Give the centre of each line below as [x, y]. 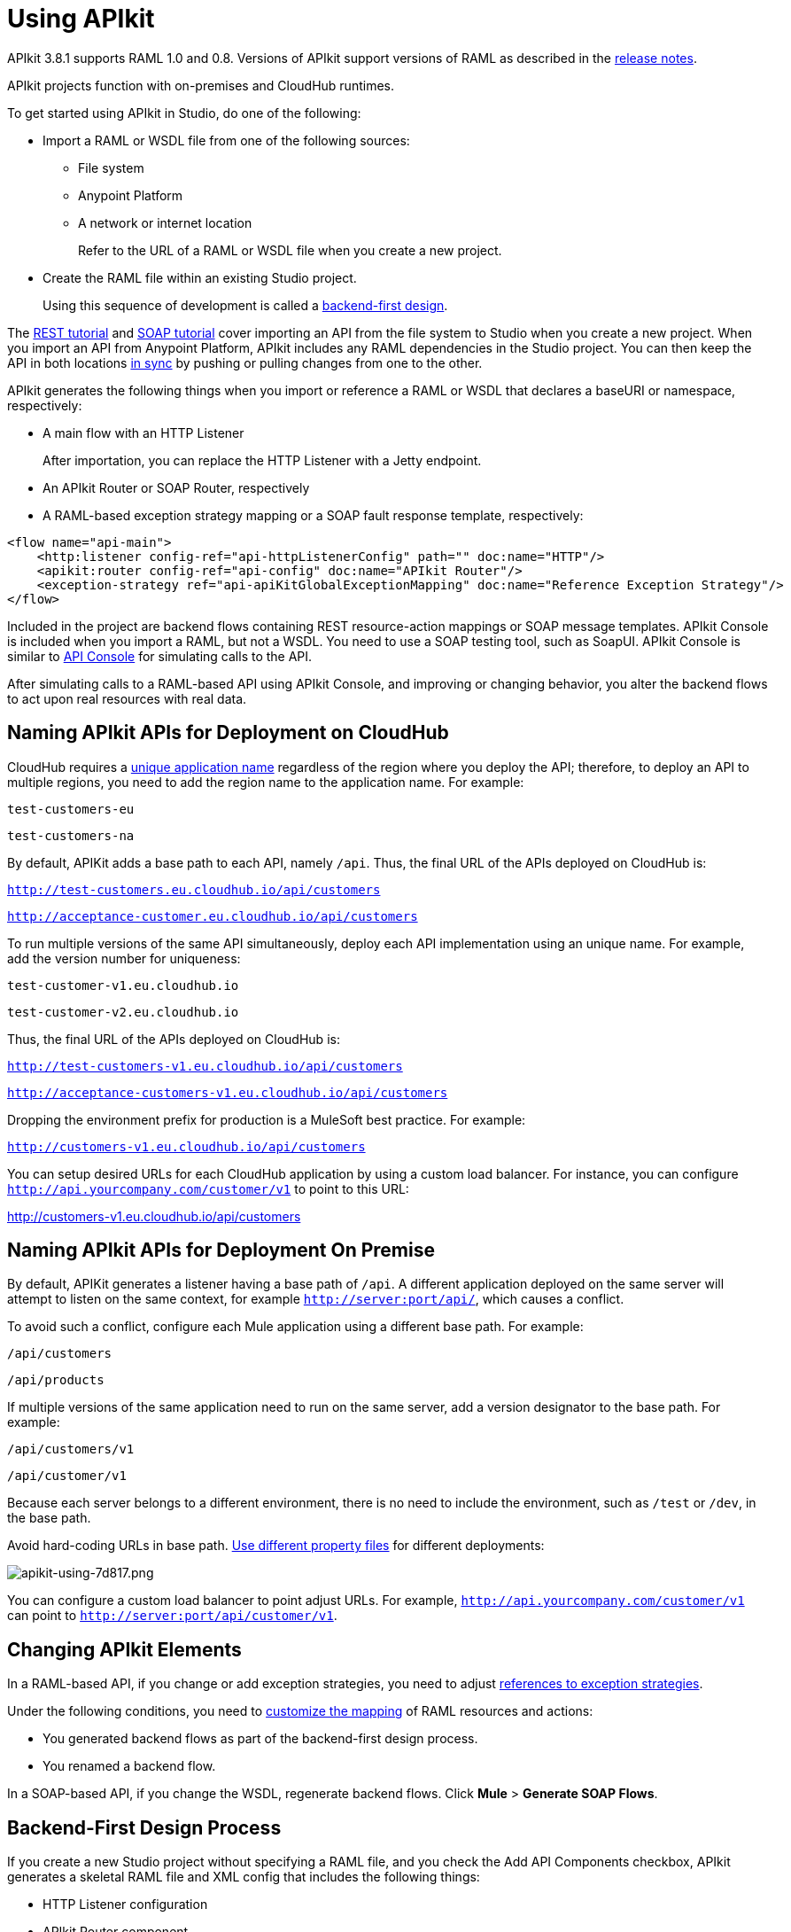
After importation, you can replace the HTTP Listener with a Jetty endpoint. [262, 460]
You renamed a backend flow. [129, 1766]
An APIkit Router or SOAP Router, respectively [176, 487]
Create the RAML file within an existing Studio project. [200, 277]
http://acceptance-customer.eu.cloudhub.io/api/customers [213, 916]
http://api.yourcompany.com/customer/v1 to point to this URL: [208, 1188]
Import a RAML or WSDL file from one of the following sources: [226, 140]
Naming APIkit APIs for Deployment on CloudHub [228, 733]
